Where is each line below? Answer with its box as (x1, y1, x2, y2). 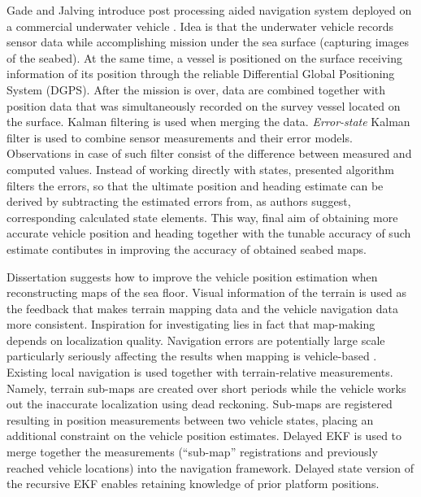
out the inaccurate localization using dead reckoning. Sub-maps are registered (7, 395, 393, 412)
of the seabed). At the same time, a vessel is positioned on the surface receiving (7, 49, 403, 66)
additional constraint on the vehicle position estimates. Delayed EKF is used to (7, 427, 402, 444)
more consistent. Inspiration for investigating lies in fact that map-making (7, 316, 375, 333)
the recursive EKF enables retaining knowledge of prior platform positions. (7, 475, 380, 492)
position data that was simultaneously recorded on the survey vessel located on (7, 97, 401, 114)
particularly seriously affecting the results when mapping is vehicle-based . (7, 347, 377, 364)
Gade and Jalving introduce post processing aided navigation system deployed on (7, 2, 412, 18)
